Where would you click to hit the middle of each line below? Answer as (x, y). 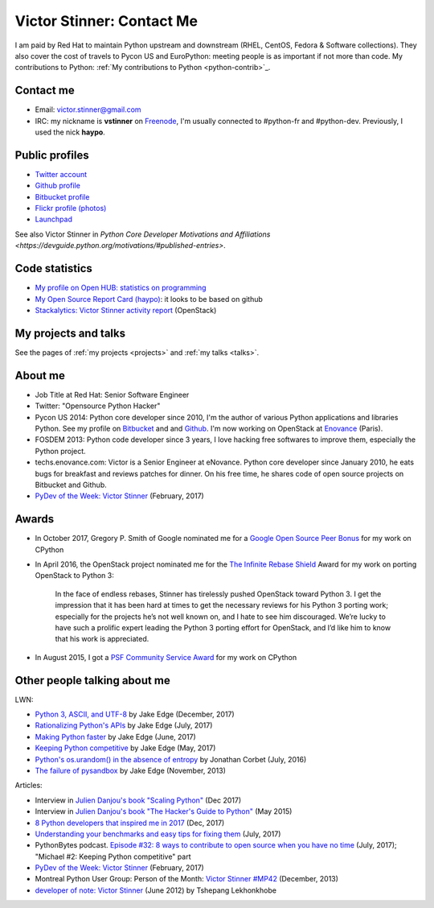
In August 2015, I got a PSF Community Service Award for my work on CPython (166, 657)
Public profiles (52, 155)
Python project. (60, 451)
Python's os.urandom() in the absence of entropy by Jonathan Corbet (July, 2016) (171, 759)
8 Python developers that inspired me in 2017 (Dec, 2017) (130, 823)
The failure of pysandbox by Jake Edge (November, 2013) (131, 770)
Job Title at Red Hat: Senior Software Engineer (112, 394)
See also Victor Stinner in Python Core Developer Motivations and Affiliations (143, 234)
